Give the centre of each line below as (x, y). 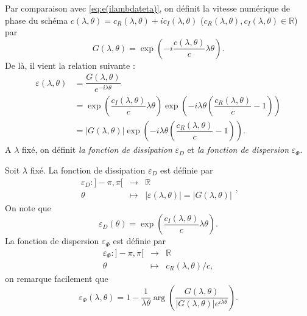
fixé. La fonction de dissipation (88, 170)
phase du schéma (37, 20)
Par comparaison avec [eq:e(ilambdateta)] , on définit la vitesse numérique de (147, 8)
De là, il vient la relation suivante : (70, 65)
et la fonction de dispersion (238, 149)
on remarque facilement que (57, 278)
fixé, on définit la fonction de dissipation (97, 149)
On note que (28, 207)
